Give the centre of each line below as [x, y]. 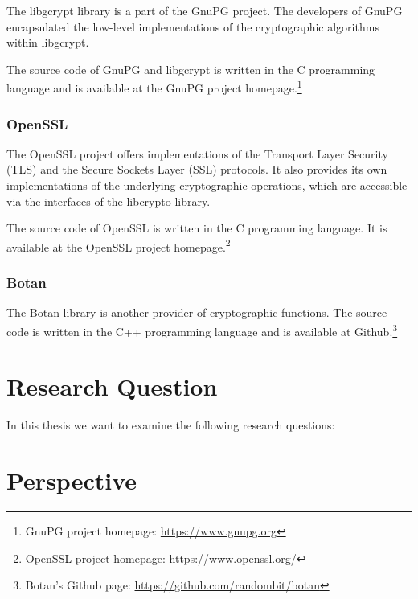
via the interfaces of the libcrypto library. [109, 201]
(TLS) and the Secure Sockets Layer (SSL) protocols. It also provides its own [197, 169]
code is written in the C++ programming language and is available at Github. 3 [202, 330]
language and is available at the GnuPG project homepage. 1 [154, 87]
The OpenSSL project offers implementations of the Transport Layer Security [197, 153]
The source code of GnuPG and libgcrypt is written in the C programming [191, 69]
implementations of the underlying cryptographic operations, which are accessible [207, 185]
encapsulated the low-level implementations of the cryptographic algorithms [193, 26]
